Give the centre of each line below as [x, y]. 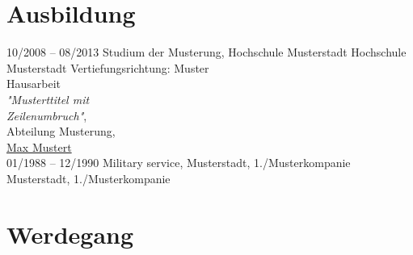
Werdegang [70, 234]
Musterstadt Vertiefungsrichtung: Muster [108, 67]
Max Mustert [39, 146]
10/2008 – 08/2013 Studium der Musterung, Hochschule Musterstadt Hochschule [206, 52]
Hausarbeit [34, 84]
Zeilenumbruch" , [47, 115]
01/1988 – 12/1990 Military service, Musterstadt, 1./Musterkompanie [179, 163]
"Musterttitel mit [48, 99]
